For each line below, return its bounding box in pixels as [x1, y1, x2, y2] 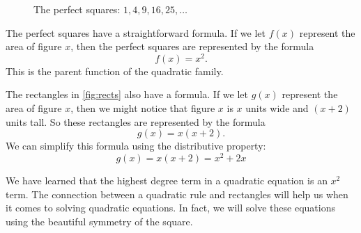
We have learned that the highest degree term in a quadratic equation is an [6, 172, 328, 187]
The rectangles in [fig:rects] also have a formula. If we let [6, 87, 248, 102]
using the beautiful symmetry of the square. [6, 214, 193, 228]
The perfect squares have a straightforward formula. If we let [6, 25, 266, 40]
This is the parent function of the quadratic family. [6, 63, 224, 78]
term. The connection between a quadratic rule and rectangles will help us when [6, 186, 348, 201]
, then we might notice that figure [70, 101, 215, 115]
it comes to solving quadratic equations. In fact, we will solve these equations [6, 200, 335, 215]
